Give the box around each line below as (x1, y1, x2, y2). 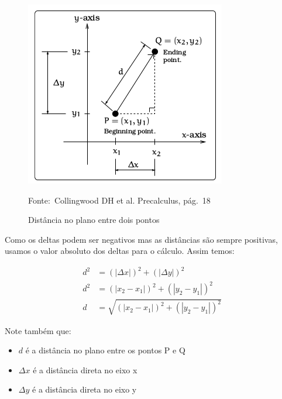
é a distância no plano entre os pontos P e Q (25, 344, 185, 356)
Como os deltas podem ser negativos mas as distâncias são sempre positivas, (5, 233, 278, 245)
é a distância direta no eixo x (33, 363, 137, 376)
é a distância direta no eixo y (32, 383, 137, 395)
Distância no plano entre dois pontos (28, 214, 160, 226)
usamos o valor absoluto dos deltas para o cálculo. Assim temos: (5, 245, 235, 257)
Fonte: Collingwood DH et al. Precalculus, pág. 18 (28, 194, 211, 206)
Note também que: (5, 324, 71, 336)
